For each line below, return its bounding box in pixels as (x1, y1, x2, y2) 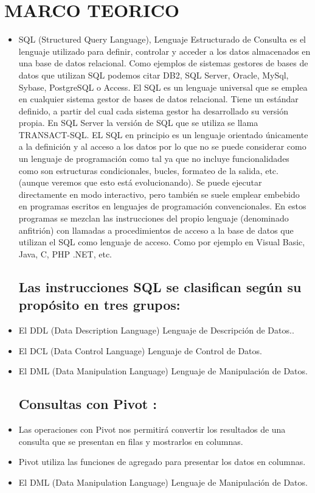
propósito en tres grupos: (18, 295, 181, 314)
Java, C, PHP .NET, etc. (18, 247, 112, 260)
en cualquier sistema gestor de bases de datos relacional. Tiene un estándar (18, 93, 299, 105)
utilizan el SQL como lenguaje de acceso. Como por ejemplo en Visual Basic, (18, 236, 305, 248)
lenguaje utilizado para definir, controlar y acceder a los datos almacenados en (18, 44, 311, 57)
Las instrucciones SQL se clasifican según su (18, 277, 302, 296)
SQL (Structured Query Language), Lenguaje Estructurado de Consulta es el (18, 33, 306, 46)
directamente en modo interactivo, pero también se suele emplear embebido (18, 187, 300, 200)
